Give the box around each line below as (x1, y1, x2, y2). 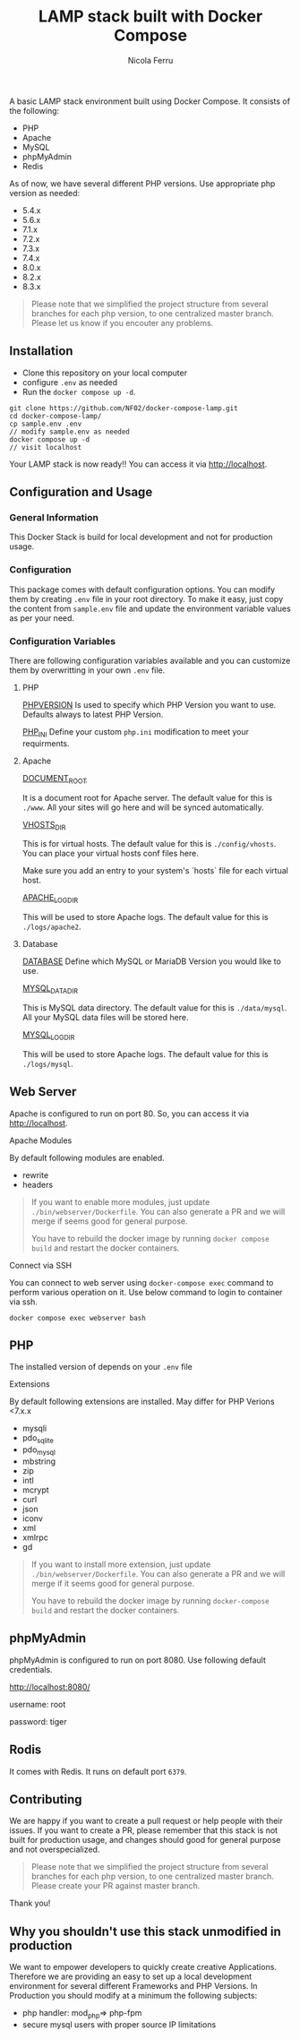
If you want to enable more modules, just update (30, 1196, 210, 1207)
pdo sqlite (21, 1432, 54, 1446)
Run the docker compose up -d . (21, 386, 136, 397)
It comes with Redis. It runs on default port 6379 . (9, 1766, 187, 1777)
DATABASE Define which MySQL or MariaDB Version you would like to (21, 956, 282, 967)
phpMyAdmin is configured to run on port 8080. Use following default (9, 1655, 267, 1665)
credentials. (9, 1664, 53, 1674)
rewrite (21, 1169, 49, 1180)
